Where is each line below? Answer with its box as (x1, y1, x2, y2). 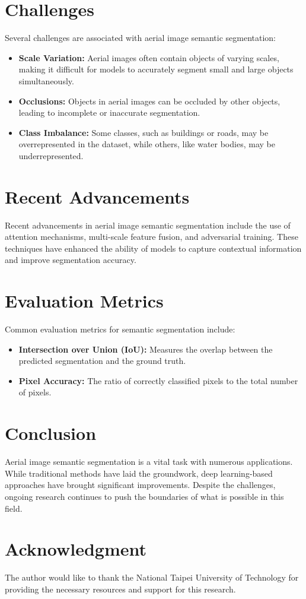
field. (5, 502, 23, 514)
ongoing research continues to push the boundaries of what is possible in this (5, 490, 284, 502)
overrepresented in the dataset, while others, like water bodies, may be (18, 138, 275, 150)
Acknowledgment (5, 537, 146, 561)
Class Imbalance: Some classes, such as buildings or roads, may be (18, 126, 269, 138)
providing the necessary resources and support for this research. (5, 582, 236, 595)
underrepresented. (18, 149, 84, 161)
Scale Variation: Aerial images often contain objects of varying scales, (18, 51, 279, 64)
